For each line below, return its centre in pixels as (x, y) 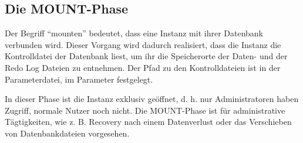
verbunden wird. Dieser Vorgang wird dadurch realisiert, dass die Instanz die (143, 44)
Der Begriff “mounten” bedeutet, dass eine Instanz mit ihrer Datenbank (134, 33)
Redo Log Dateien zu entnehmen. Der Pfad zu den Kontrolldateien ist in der (143, 67)
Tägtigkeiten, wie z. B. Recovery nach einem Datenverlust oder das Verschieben (148, 122)
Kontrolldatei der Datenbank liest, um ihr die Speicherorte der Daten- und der (146, 56)
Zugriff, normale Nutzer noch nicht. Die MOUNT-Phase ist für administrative (145, 110)
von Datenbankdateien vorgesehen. (67, 133)
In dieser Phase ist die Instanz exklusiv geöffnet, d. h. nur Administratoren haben (152, 99)
